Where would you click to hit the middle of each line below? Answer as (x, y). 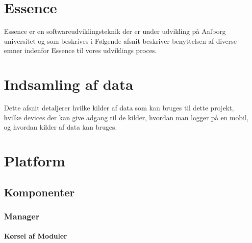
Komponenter (39, 192)
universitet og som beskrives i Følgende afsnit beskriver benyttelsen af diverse (121, 40)
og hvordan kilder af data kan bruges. (61, 127)
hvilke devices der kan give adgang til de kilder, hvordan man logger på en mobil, (126, 117)
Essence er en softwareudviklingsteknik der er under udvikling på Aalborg (115, 31)
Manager (22, 216)
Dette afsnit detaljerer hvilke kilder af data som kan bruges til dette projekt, (119, 108)
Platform (35, 161)
